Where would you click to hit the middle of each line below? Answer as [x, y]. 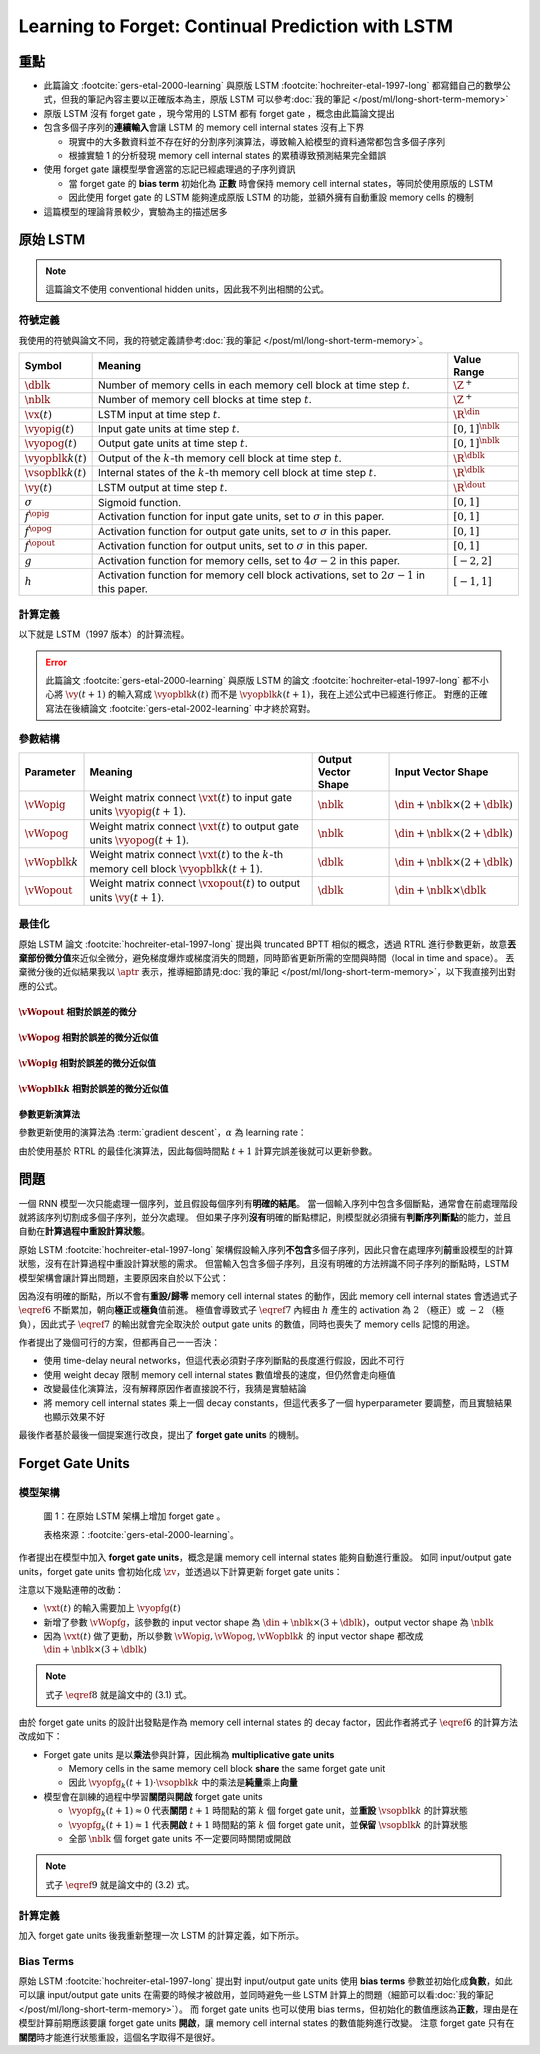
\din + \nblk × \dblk [441, 890]
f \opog [38, 530]
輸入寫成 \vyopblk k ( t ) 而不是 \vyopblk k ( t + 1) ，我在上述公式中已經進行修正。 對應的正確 [302, 694]
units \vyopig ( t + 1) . [138, 812]
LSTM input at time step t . [159, 414]
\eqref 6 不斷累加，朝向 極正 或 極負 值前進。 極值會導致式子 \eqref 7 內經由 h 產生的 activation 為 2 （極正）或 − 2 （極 [261, 1310]
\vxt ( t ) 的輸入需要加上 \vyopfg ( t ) [112, 1608]
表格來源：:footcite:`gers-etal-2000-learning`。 [141, 1534]
